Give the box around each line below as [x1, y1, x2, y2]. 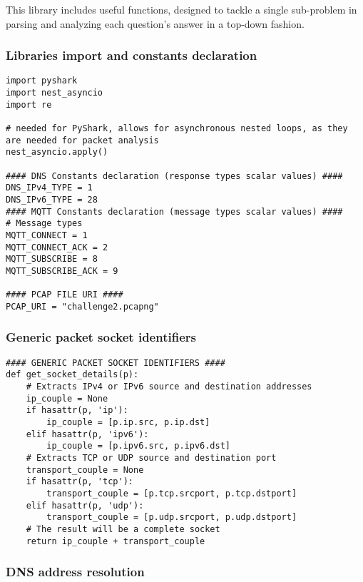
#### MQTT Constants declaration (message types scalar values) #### [6, 206, 343, 217]
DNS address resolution [6, 563, 145, 581]
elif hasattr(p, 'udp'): [26, 500, 144, 511]
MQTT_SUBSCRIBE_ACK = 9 [6, 265, 118, 276]
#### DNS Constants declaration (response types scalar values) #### [6, 170, 343, 181]
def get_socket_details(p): [6, 369, 139, 380]
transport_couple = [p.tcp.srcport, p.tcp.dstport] [46, 488, 297, 499]
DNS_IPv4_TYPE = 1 [6, 183, 93, 193]
